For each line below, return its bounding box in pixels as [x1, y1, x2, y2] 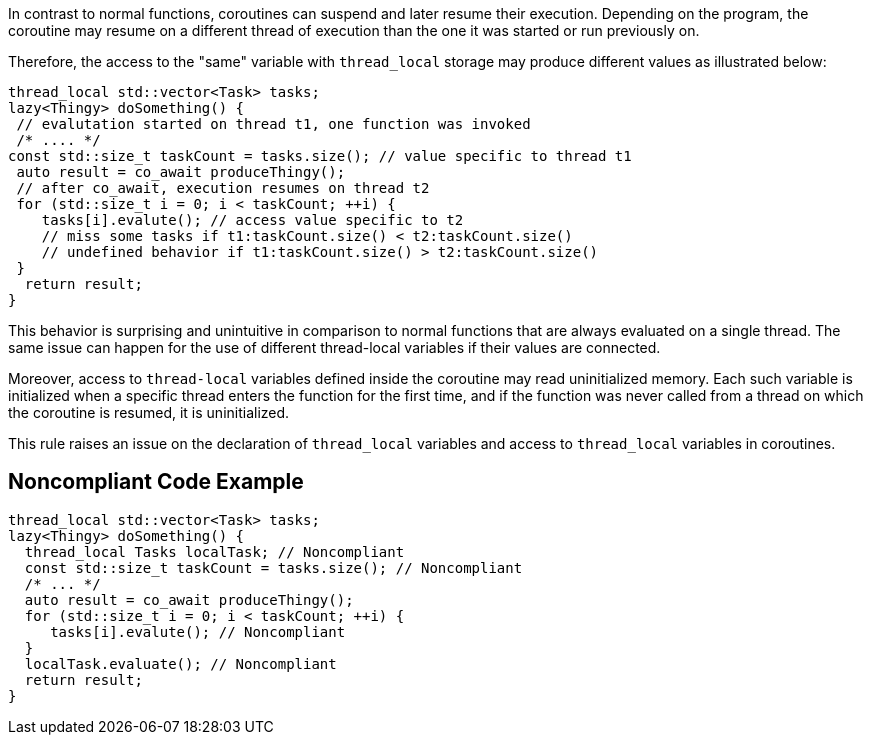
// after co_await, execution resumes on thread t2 [16, 180, 430, 196]
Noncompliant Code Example [8, 469, 304, 495]
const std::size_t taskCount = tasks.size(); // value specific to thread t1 [8, 148, 632, 164]
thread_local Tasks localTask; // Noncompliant [24, 543, 405, 560]
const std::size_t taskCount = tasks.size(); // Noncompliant [24, 559, 523, 576]
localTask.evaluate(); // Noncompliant [24, 655, 337, 672]
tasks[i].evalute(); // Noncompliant [50, 623, 346, 640]
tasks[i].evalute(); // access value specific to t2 [41, 212, 464, 228]
